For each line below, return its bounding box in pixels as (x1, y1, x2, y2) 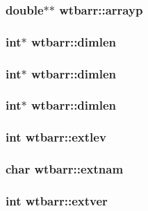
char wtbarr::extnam (6, 160, 124, 178)
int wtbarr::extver (6, 192, 108, 209)
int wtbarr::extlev (6, 128, 106, 146)
